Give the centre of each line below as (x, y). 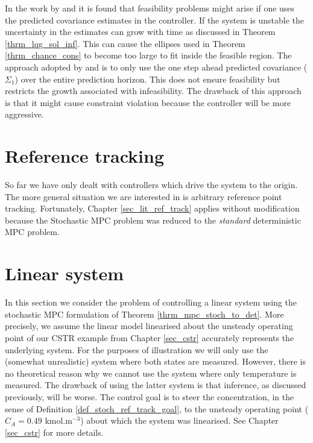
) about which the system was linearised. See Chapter (179, 420)
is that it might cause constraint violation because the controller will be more (148, 102)
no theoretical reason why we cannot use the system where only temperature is (151, 373)
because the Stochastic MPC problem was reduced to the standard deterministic (153, 220)
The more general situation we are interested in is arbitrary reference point (144, 196)
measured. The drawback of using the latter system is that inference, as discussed (156, 385)
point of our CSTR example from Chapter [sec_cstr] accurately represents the (150, 337)
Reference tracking (84, 156)
